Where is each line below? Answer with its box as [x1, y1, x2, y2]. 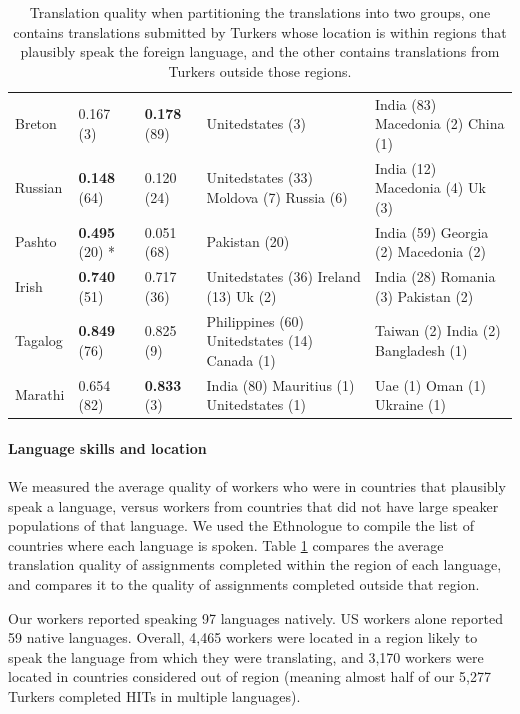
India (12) [375, 157, 437, 178]
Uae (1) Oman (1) [375, 374, 486, 395]
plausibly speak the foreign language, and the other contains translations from [20, 41, 500, 62]
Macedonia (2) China [375, 113, 505, 134]
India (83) [375, 93, 437, 114]
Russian [15, 177, 63, 198]
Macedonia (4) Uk [375, 177, 486, 198]
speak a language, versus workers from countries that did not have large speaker [8, 495, 499, 516]
